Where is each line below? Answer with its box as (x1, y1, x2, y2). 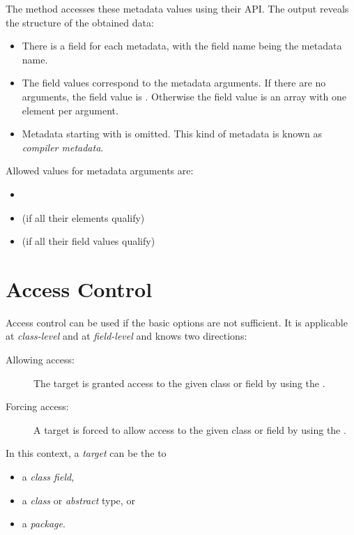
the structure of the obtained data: (6, 15, 154, 29)
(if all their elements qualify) (22, 210, 145, 225)
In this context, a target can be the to (6, 446, 167, 460)
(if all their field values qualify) (22, 234, 155, 248)
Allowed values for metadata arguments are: (6, 163, 194, 178)
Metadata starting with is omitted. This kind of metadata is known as (22, 126, 322, 141)
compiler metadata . (22, 140, 104, 154)
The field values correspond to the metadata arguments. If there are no (22, 75, 326, 90)
